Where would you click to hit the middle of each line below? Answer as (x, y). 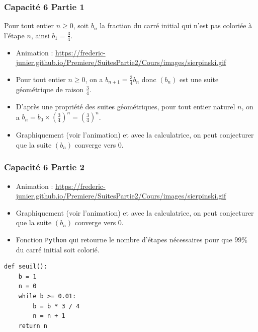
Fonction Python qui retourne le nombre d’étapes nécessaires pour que (124, 239)
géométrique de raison (50, 89)
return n (33, 326)
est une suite (199, 79)
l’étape (14, 35)
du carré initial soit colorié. (58, 249)
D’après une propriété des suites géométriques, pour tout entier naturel (125, 107)
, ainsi (40, 35)
